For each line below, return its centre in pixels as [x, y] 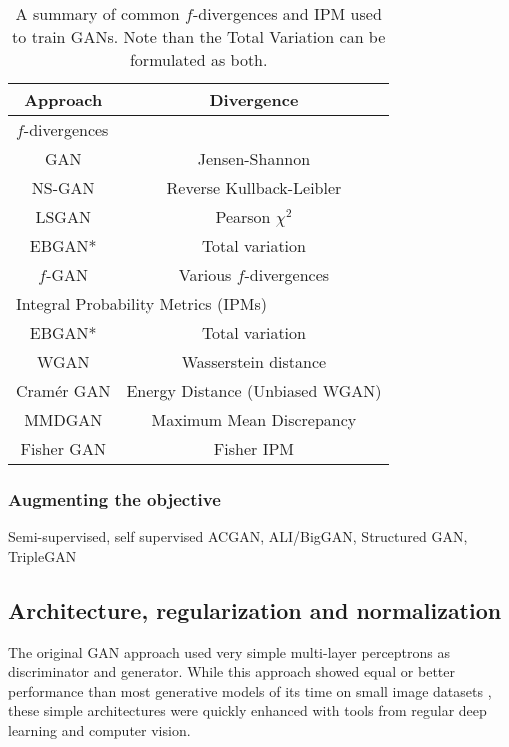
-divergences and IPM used [287, 13]
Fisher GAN [63, 448]
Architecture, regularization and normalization [255, 609]
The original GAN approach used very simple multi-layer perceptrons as [229, 651]
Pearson [243, 216]
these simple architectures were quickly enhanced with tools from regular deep [247, 710]
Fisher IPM [253, 448]
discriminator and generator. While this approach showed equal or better [231, 671]
